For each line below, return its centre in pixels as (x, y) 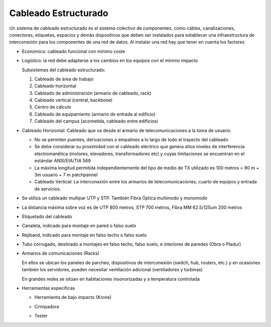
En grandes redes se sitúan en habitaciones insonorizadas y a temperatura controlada (111, 279)
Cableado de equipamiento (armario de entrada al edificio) (95, 114)
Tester (41, 316)
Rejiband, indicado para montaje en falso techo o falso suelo (84, 235)
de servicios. (48, 189)
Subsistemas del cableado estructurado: (63, 70)
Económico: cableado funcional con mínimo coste (74, 51)
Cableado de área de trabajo (64, 79)
